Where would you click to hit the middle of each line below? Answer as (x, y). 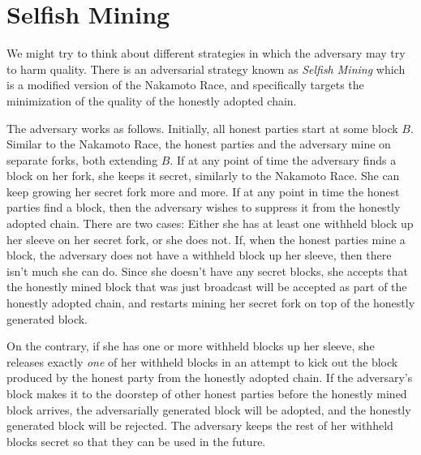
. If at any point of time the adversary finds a (283, 159)
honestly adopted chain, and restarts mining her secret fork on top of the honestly (211, 303)
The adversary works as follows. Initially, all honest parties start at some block (202, 128)
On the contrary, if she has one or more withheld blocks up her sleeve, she (191, 346)
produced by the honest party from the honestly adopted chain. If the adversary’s (210, 378)
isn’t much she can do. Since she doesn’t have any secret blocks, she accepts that (207, 270)
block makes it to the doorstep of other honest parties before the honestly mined (207, 393)
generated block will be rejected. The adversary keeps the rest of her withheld (200, 425)
